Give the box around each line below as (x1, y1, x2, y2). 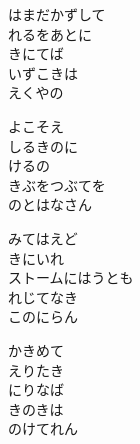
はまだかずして (8, 4, 106, 24)
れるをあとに (8, 23, 92, 44)
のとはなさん (8, 194, 92, 215)
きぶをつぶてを (8, 174, 106, 195)
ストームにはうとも (8, 267, 134, 288)
